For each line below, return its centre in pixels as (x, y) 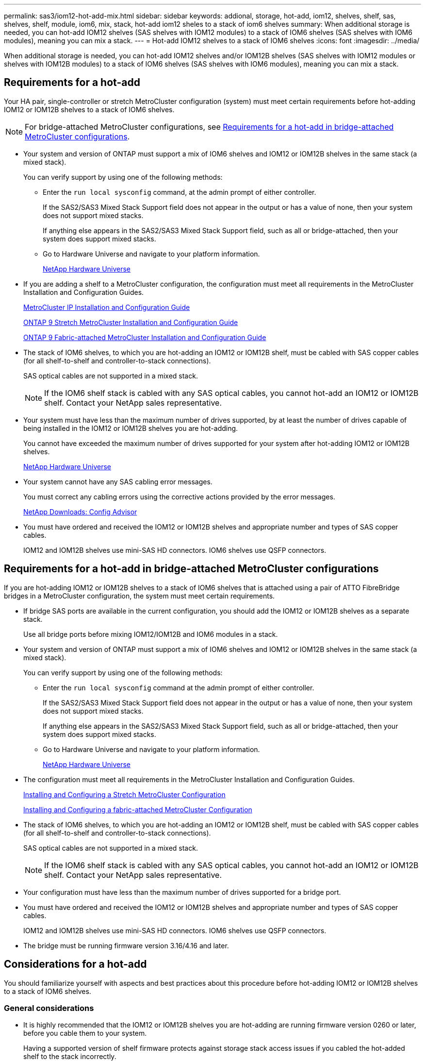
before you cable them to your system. (85, 1033)
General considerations (49, 1008)
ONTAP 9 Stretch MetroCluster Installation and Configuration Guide (131, 322)
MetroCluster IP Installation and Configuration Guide (107, 307)
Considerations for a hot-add (75, 964)
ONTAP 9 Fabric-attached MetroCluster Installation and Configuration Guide (145, 337)
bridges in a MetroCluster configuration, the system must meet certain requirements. (139, 596)
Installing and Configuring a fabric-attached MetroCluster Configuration (138, 809)
